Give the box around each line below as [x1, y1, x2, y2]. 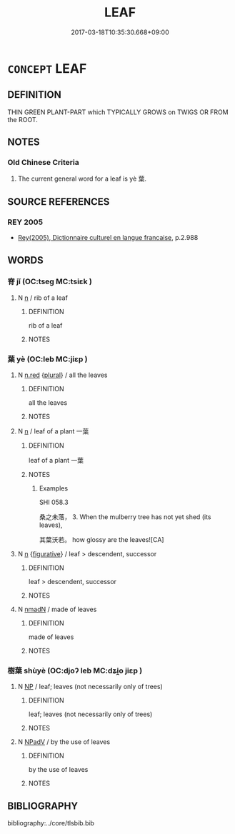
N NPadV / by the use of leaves [17, 738, 111, 746]
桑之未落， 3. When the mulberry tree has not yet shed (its [39, 513, 211, 521]
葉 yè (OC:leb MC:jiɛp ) [7, 354, 88, 364]
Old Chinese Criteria [7, 158, 80, 168]
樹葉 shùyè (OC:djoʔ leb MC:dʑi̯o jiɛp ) [7, 665, 143, 675]
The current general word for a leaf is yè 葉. [17, 174, 147, 183]
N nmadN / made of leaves [17, 605, 97, 614]
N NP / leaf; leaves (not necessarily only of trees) [17, 683, 163, 691]
